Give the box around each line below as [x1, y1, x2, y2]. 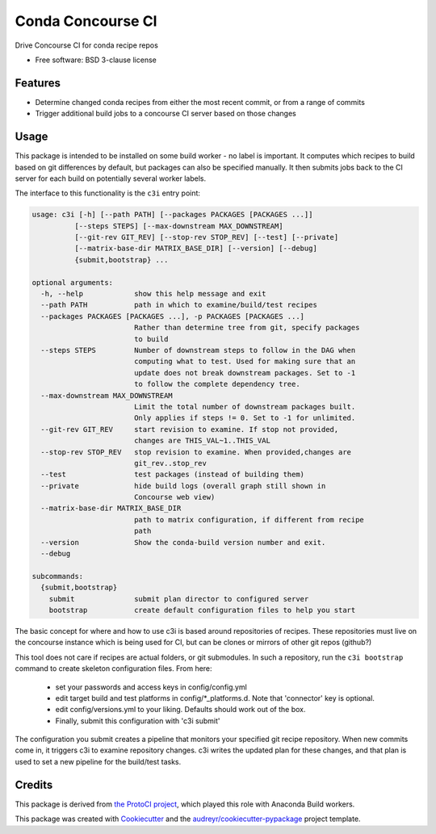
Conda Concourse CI [15, 12, 157, 30]
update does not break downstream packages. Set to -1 [133, 368, 356, 377]
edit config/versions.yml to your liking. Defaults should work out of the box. [55, 705, 306, 715]
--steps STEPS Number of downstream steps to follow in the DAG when [40, 346, 356, 354]
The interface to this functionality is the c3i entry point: [15, 188, 201, 198]
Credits [15, 777, 53, 791]
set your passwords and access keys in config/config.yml [55, 682, 248, 692]
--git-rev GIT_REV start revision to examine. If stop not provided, [40, 425, 339, 434]
